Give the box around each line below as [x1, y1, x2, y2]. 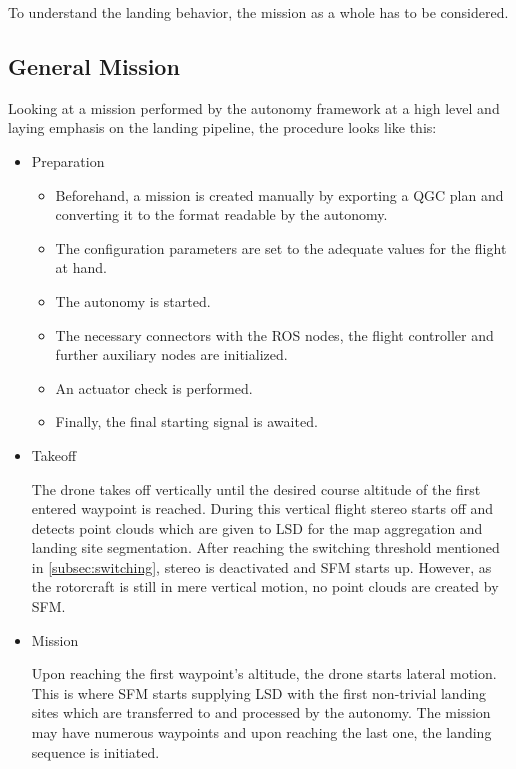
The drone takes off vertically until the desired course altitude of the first [31, 478, 481, 499]
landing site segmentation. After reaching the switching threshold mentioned [31, 537, 500, 558]
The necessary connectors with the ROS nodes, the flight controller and [55, 324, 494, 345]
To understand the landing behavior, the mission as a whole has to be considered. [8, 2, 509, 22]
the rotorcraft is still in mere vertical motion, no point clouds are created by [31, 576, 499, 597]
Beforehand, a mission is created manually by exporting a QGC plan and [55, 184, 504, 205]
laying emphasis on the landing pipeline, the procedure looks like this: [8, 117, 437, 138]
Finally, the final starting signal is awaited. [55, 411, 318, 432]
